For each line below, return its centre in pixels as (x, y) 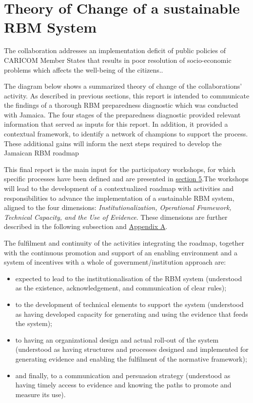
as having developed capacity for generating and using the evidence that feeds (132, 314)
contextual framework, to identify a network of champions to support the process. (126, 134)
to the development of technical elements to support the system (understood (129, 304)
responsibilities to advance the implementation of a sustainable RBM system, (119, 198)
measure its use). (40, 394)
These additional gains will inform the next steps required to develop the (113, 143)
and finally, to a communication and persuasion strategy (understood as (123, 375)
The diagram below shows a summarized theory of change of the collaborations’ (123, 86)
